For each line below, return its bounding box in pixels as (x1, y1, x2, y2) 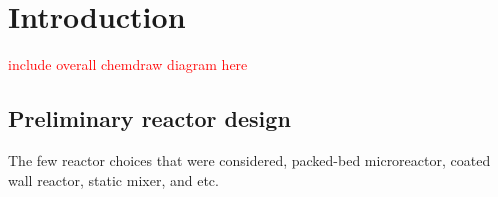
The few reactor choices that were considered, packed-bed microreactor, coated (8, 149, 491, 170)
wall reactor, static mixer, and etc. (8, 169, 219, 190)
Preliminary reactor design (8, 103, 291, 134)
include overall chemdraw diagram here (8, 54, 248, 75)
